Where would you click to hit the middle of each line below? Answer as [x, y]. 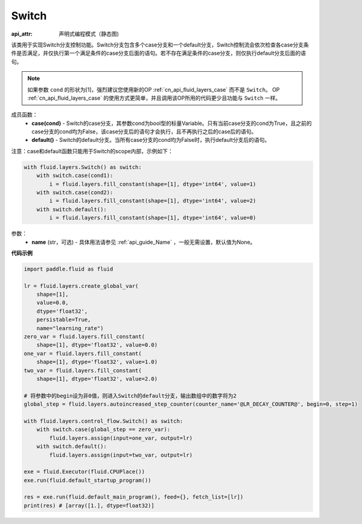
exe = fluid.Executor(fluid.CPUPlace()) [84, 472]
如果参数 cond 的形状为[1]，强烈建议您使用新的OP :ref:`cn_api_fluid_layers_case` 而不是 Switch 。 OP [154, 89]
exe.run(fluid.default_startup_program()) [87, 480]
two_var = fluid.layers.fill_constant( [83, 370]
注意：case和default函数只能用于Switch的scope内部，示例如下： [92, 151]
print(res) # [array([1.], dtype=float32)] [89, 505]
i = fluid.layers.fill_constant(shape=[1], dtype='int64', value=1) [153, 184]
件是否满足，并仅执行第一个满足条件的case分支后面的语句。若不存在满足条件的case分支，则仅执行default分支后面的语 [159, 53]
